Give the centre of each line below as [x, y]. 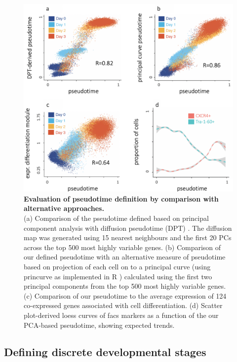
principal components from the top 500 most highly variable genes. [125, 286]
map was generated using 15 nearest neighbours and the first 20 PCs [128, 237]
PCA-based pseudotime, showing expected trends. [99, 325]
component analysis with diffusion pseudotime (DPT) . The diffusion [128, 228]
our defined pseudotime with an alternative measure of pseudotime [125, 257]
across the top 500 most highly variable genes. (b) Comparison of [122, 247]
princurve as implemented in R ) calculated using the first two [118, 276]
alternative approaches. [64, 208]
